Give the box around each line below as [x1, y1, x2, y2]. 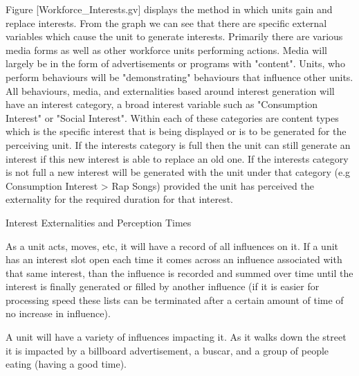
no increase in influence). [6, 306, 111, 321]
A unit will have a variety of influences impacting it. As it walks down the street [6, 330, 347, 344]
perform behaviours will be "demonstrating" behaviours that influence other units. [6, 69, 353, 84]
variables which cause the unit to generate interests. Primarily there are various [6, 29, 343, 44]
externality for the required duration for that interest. [6, 192, 234, 206]
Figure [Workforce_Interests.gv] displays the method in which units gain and [6, 2, 333, 16]
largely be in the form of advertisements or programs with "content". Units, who [6, 56, 345, 71]
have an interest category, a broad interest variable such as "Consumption [6, 97, 318, 111]
